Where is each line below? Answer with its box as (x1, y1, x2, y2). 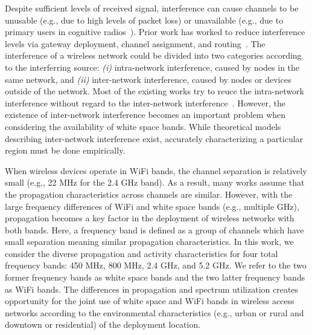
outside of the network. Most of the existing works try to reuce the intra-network (5, 85, 304, 97)
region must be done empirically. (5, 144, 126, 157)
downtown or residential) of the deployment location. (5, 318, 201, 331)
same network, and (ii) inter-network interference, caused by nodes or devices (5, 73, 291, 85)
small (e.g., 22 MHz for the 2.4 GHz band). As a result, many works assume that (5, 176, 305, 189)
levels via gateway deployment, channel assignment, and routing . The (5, 37, 266, 50)
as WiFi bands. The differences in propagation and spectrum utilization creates (5, 282, 299, 295)
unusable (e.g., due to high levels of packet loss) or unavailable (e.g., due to (5, 13, 284, 26)
